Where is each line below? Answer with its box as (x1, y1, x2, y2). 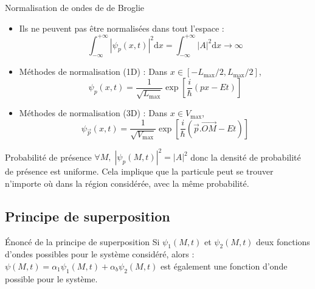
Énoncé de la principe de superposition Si (5, 235, 160, 248)
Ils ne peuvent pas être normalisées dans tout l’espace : (19, 21, 224, 34)
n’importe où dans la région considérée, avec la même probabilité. (5, 176, 249, 189)
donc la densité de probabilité (190, 150, 301, 163)
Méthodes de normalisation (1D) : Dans (19, 65, 168, 78)
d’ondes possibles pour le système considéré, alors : (5, 248, 195, 260)
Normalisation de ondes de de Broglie (5, 1, 145, 13)
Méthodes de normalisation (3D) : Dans (19, 106, 168, 119)
